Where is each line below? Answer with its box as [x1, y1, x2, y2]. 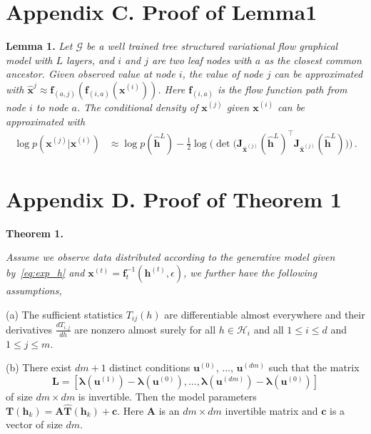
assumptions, [6, 282, 62, 297]
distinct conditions [109, 360, 190, 375]
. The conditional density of [76, 99, 198, 114]
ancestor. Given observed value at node [6, 66, 176, 81]
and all [253, 321, 284, 336]
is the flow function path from [217, 81, 347, 96]
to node [36, 99, 68, 114]
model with [6, 52, 53, 67]
